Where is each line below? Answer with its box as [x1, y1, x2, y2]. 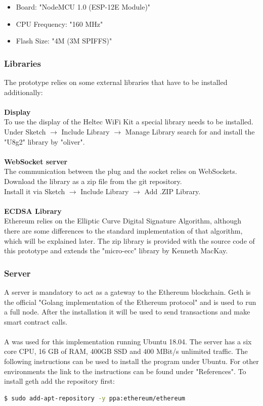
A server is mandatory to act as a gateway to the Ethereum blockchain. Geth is [4, 286, 251, 297]
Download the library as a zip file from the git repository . [4, 175, 182, 186]
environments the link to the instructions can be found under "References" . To [4, 366, 246, 376]
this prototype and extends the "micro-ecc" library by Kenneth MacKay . [4, 245, 228, 256]
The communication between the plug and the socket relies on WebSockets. [4, 166, 237, 176]
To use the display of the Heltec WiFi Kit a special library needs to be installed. [4, 116, 253, 127]
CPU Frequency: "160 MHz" [16, 18, 103, 29]
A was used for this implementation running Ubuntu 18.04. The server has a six [4, 336, 252, 346]
